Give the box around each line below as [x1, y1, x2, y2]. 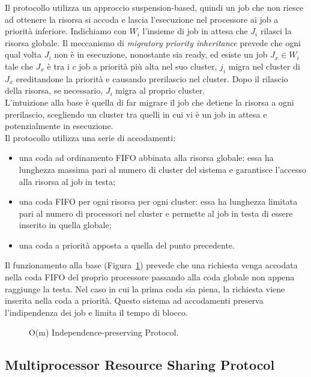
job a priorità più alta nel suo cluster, [79, 59, 217, 72]
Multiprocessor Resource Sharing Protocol [5, 355, 275, 374]
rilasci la [260, 25, 292, 37]
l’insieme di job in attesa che [142, 25, 248, 37]
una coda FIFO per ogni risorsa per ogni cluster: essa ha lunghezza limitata [19, 195, 298, 208]
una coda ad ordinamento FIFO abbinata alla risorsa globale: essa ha [19, 151, 274, 164]
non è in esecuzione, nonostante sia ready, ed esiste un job [54, 48, 268, 61]
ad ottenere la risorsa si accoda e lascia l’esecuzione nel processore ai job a [5, 13, 279, 25]
